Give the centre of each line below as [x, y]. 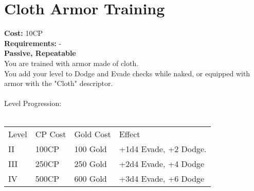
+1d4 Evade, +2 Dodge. [163, 149]
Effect [130, 134]
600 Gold [90, 179]
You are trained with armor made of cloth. [71, 63]
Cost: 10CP [24, 33]
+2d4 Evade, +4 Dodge [162, 164]
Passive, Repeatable [40, 53]
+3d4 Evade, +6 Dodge [162, 179]
